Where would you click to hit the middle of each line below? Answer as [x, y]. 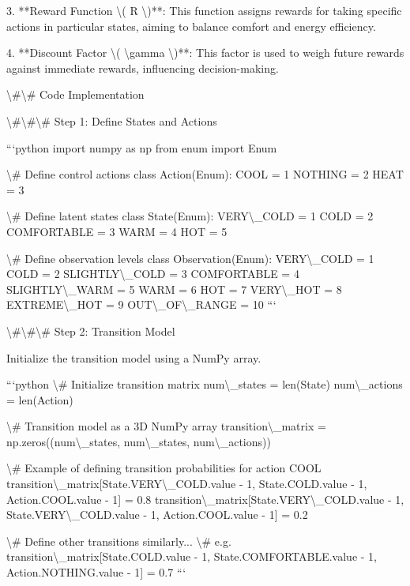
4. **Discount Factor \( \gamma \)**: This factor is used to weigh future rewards [205, 53]
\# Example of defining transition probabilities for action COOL [164, 468]
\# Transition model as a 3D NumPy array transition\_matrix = [166, 426]
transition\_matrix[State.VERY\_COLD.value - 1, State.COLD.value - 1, [187, 484]
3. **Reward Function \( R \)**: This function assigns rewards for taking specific [204, 10]
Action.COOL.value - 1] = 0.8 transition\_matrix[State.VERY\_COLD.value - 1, [205, 499]
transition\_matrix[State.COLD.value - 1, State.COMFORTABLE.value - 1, [192, 556]
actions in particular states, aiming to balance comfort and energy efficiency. [191, 26]
